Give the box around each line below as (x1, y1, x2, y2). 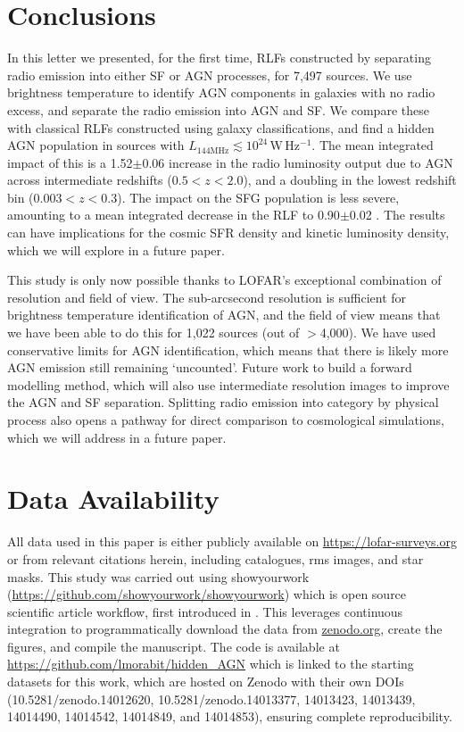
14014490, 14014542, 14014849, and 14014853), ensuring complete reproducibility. (7, 707, 452, 726)
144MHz (196, 146, 229, 155)
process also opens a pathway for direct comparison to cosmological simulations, (7, 411, 444, 428)
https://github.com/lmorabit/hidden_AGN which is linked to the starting (7, 654, 414, 673)
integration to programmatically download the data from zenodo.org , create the (7, 620, 443, 638)
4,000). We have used (319, 323, 436, 342)
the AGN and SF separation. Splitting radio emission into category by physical (7, 393, 439, 412)
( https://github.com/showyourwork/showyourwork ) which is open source (7, 585, 407, 603)
